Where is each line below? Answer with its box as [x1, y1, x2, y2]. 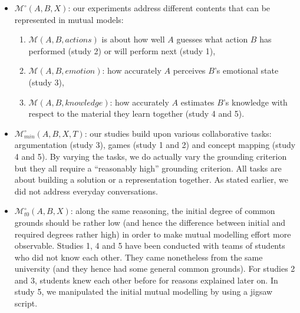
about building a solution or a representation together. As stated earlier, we [14, 173, 288, 186]
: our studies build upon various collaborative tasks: [84, 127, 272, 139]
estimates [180, 95, 215, 108]
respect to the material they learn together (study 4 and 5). [28, 107, 245, 120]
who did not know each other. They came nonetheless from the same [14, 251, 263, 263]
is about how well [101, 33, 165, 45]
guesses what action [176, 33, 248, 45]
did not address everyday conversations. [14, 184, 158, 197]
